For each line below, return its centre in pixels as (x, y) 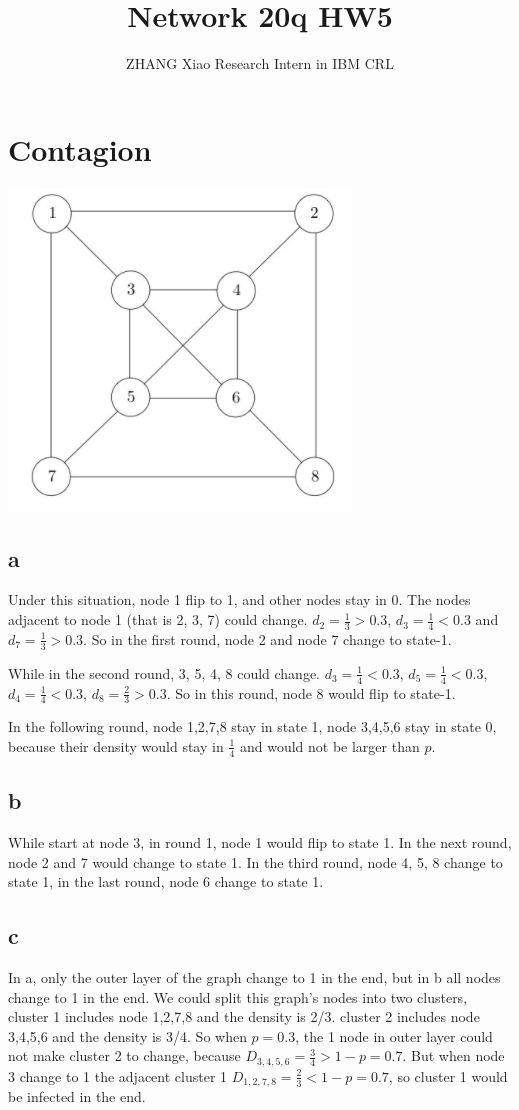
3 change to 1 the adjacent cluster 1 (118, 1075)
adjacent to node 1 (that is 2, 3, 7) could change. (158, 619)
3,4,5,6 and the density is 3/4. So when (127, 1035)
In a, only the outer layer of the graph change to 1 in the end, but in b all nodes (254, 976)
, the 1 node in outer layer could (394, 1035)
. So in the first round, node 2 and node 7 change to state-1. (267, 638)
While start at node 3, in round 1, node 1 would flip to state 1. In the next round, (260, 841)
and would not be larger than (329, 745)
